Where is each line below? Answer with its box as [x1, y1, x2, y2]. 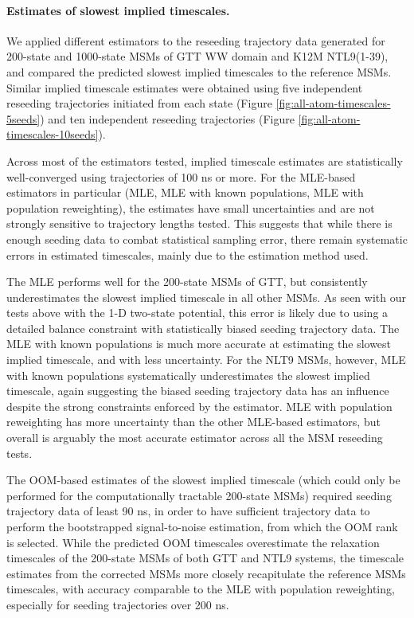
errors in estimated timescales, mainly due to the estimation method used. [6, 246, 369, 263]
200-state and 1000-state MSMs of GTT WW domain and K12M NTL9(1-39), [6, 48, 389, 65]
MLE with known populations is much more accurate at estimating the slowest [6, 335, 392, 352]
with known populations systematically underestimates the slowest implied [6, 366, 370, 383]
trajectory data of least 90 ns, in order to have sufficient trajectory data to [6, 503, 370, 519]
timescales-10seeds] [6, 126, 99, 143]
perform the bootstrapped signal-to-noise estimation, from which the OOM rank [6, 518, 398, 535]
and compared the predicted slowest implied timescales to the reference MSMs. [6, 63, 392, 80]
